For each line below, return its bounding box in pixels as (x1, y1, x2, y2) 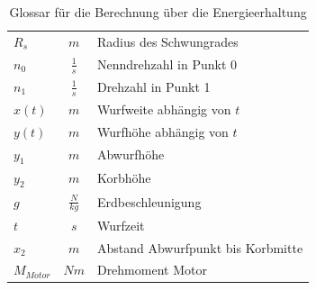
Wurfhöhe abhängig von (96, 122, 229, 140)
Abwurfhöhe (96, 145, 165, 164)
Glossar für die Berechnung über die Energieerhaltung (9, 3, 307, 21)
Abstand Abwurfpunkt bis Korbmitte (96, 238, 303, 257)
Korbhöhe (96, 168, 151, 187)
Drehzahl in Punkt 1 (96, 77, 211, 95)
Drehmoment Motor (96, 260, 207, 279)
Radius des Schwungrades (96, 32, 239, 50)
